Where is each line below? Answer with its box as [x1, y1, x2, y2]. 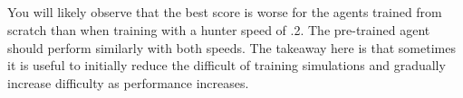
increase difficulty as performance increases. [7, 73, 249, 92]
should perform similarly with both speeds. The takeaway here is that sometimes [7, 38, 456, 57]
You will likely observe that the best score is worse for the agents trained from [7, 3, 442, 22]
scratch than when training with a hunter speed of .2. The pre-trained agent [7, 20, 430, 39]
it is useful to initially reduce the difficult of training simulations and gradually [7, 56, 446, 75]
